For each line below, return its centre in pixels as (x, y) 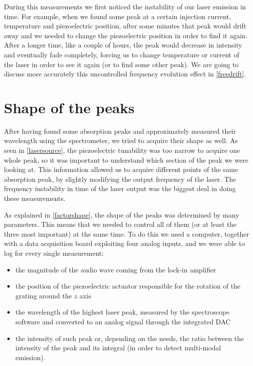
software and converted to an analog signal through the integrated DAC (123, 321)
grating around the (44, 295)
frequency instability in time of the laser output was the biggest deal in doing (120, 188)
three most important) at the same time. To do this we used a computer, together (127, 233)
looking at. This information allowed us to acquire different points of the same (121, 169)
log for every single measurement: (54, 253)
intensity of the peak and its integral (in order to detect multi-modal (118, 348)
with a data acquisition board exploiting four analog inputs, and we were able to (125, 243)
